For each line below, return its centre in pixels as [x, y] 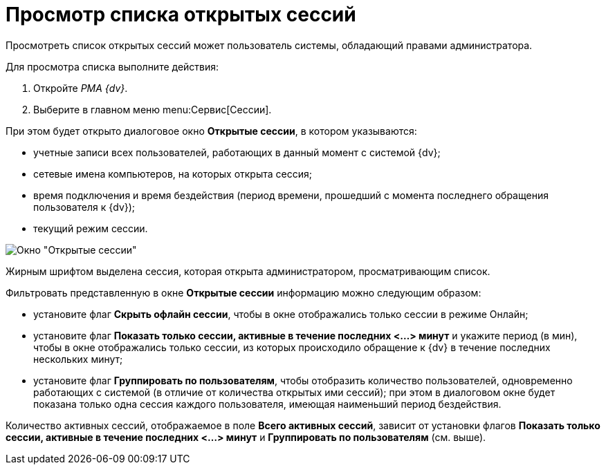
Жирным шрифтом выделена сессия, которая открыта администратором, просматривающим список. [248, 271]
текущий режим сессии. [91, 228]
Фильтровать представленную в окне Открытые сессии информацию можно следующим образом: [244, 292]
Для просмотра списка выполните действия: [112, 66]
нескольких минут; [78, 359]
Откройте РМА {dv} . [81, 88]
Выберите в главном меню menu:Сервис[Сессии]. [153, 109]
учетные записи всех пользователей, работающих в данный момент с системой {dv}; [237, 152]
